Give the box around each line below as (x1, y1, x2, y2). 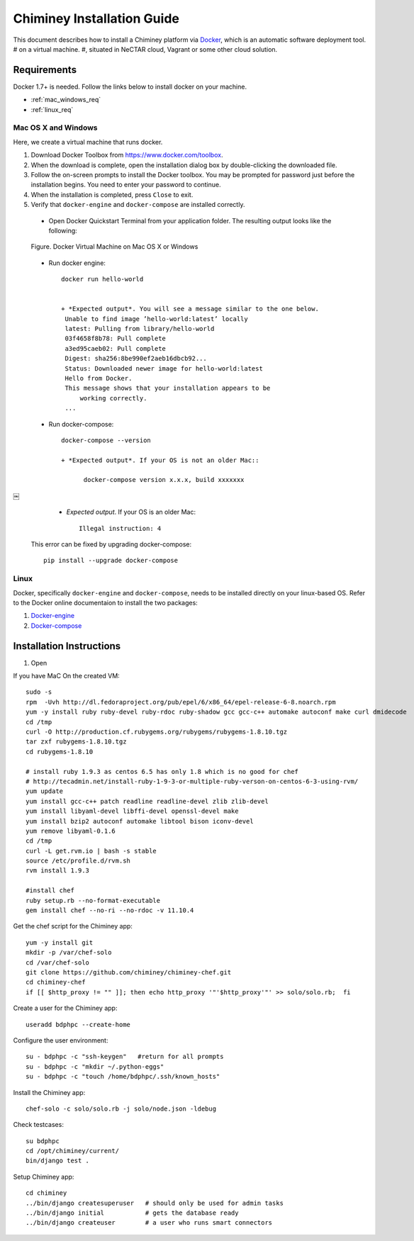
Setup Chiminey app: (13, 1172, 74, 1181)
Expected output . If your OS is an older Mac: (66, 507, 196, 517)
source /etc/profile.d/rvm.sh (26, 857, 131, 865)
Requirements (13, 64, 77, 76)
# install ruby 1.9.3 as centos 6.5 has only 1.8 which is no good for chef (26, 768, 299, 775)
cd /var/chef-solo (26, 958, 90, 967)
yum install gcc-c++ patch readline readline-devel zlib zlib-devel (26, 797, 269, 805)
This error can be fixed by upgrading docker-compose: (30, 540, 192, 549)
